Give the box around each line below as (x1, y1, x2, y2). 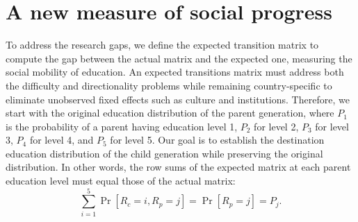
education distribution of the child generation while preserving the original (6, 146, 323, 160)
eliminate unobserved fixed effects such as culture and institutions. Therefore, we (6, 92, 350, 106)
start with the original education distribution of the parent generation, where (6, 105, 334, 120)
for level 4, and (29, 133, 94, 147)
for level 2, (254, 119, 299, 133)
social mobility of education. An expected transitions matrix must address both (6, 65, 344, 79)
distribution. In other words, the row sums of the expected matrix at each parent (6, 160, 351, 174)
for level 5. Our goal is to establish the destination (110, 133, 325, 147)
